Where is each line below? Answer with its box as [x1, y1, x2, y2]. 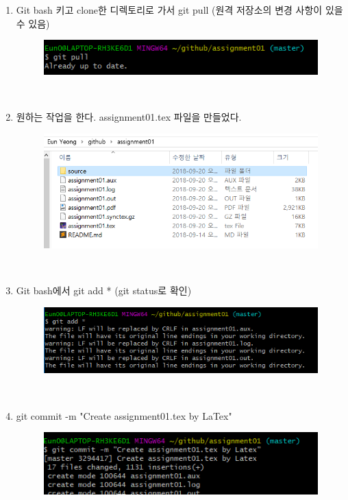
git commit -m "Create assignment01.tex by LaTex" [16, 408, 232, 422]
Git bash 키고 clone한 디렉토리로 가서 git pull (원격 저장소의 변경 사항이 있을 [16, 3, 343, 16]
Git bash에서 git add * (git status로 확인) [16, 283, 192, 298]
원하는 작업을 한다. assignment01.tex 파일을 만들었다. [16, 109, 242, 123]
